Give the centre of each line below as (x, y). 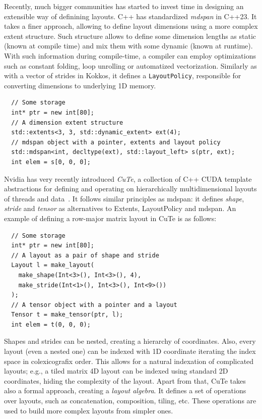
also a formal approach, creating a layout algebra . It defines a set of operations (125, 390)
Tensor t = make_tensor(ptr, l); (67, 315)
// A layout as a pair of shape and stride (85, 255)
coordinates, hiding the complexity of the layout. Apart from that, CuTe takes (125, 380)
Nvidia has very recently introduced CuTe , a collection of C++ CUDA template (128, 178)
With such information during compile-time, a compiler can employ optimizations (130, 55)
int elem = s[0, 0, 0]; (51, 162)
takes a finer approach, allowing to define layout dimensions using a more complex (131, 26)
